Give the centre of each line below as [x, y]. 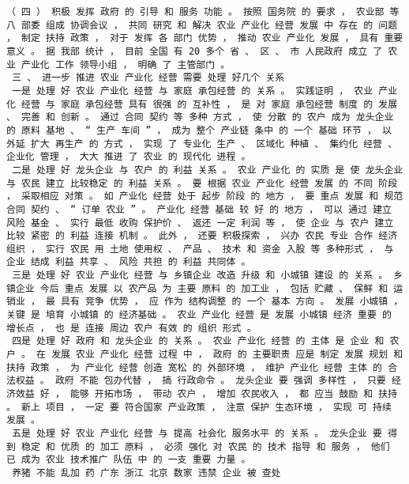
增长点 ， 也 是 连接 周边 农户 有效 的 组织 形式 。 [131, 328]
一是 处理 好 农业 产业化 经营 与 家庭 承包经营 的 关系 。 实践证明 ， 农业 [193, 91]
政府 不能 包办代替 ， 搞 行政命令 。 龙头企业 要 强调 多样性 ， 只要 [220, 381]
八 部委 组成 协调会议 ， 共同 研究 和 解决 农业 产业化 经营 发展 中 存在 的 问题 [202, 25]
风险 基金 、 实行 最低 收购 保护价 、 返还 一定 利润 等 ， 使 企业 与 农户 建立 [200, 223]
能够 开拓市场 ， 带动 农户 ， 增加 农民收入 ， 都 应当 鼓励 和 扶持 [234, 394]
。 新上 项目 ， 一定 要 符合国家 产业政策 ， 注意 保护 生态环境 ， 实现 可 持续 [199, 407]
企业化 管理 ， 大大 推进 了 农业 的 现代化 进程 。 [129, 157]
